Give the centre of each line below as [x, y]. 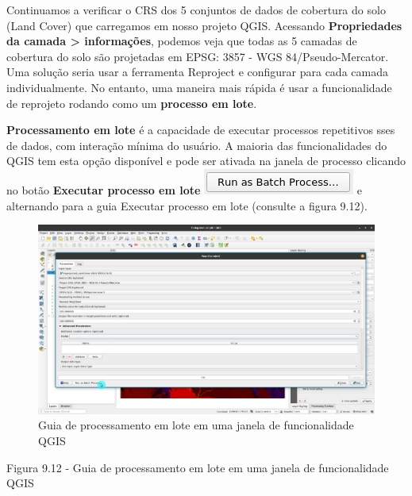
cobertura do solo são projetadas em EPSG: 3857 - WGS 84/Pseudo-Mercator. [198, 56]
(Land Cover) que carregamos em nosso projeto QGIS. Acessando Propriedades [204, 25]
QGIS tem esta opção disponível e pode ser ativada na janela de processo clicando [206, 161]
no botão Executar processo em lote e [184, 189]
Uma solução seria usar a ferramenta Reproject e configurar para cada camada [197, 72]
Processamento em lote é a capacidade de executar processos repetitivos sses [201, 130]
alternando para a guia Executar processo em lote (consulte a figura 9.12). [187, 205]
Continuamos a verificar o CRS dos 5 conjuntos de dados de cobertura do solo [196, 10]
